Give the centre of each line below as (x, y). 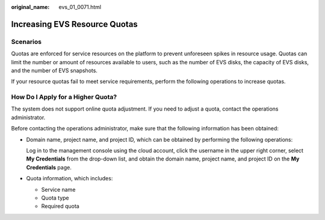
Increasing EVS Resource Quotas (74, 24)
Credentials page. (49, 167)
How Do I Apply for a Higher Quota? (64, 97)
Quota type (55, 198)
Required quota (60, 206)
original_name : (30, 7)
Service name (58, 189)
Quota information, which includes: (70, 179)
